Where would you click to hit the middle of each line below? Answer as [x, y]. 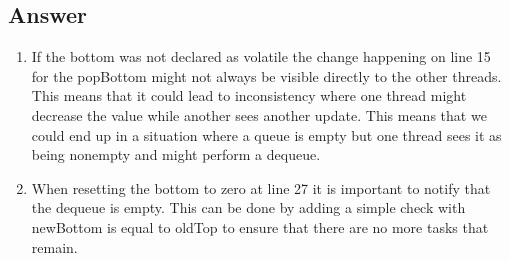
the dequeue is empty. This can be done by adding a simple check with [248, 207]
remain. [54, 246]
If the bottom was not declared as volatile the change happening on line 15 [261, 56]
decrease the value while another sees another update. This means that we [259, 114]
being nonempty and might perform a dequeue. [176, 154]
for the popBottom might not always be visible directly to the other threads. [266, 75]
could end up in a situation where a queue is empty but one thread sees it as [266, 134]
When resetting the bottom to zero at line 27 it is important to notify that [261, 187]
